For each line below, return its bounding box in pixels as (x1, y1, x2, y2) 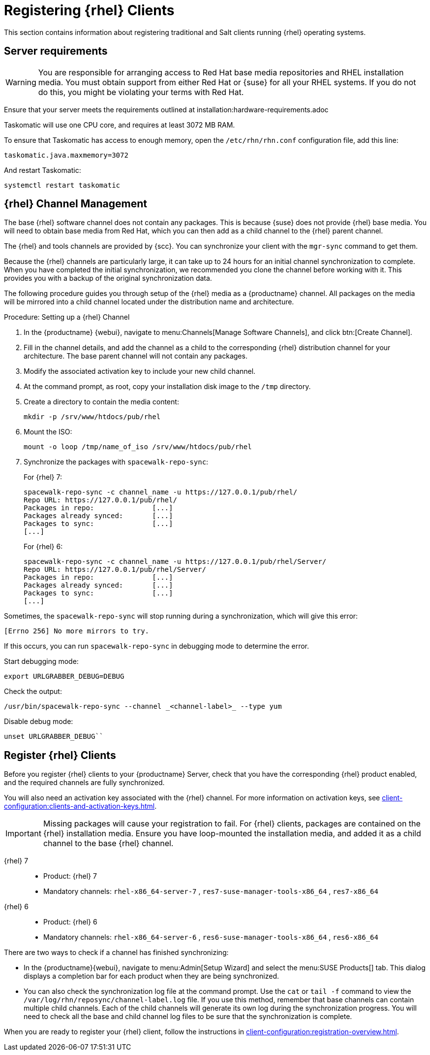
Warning (5, 77, 36, 87)
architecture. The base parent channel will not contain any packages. (24, 352, 247, 361)
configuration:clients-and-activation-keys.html (4, 802, 155, 811)
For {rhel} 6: (24, 542, 63, 551)
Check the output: (4, 687, 62, 696)
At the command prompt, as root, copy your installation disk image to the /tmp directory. (24, 382, 311, 391)
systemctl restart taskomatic (4, 181, 121, 189)
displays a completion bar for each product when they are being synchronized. (24, 972, 279, 981)
